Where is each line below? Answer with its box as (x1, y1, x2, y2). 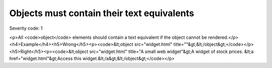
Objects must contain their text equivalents (9, 8, 194, 19)
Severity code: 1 (9, 25, 43, 31)
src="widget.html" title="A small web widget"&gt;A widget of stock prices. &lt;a (89, 48, 254, 54)
